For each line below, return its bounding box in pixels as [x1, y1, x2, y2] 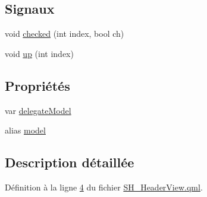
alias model [5, 124, 46, 136]
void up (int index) [5, 47, 74, 59]
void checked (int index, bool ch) [5, 27, 124, 40]
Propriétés [5, 76, 70, 94]
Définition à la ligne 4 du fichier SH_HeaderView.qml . [5, 180, 203, 193]
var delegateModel [5, 104, 71, 116]
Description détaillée [5, 153, 134, 171]
